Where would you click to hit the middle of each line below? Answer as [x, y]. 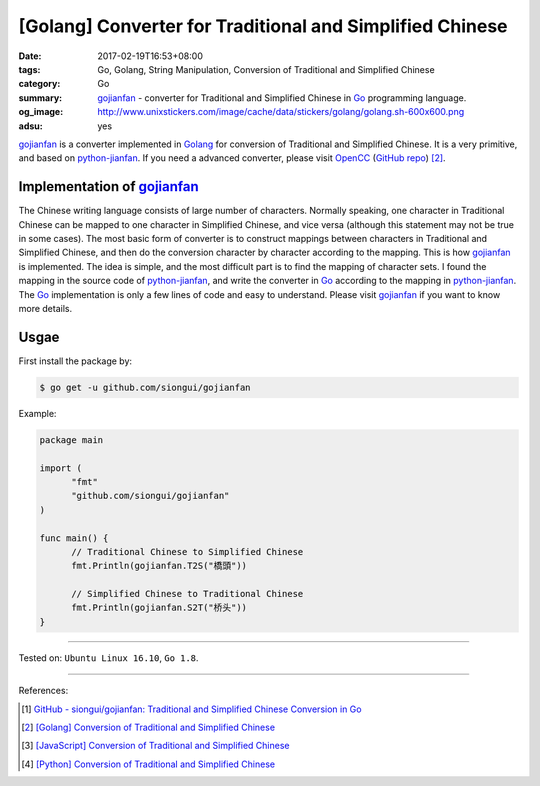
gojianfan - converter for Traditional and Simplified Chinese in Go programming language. [282, 97]
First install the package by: [75, 361]
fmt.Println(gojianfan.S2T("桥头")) [159, 608]
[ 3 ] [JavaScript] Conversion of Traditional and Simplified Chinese [155, 746]
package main [71, 439]
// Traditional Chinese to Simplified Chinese [187, 551]
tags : [29, 69]
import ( [61, 468]
